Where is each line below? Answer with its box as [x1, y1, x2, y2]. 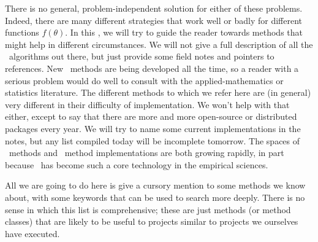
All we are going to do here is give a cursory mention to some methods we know [5, 179, 306, 192]
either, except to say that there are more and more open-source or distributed [5, 110, 297, 123]
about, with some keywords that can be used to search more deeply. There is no [5, 190, 305, 203]
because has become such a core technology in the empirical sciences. [5, 158, 268, 171]
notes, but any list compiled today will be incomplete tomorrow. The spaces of [5, 134, 300, 147]
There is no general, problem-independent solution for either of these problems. [5, 2, 303, 14]
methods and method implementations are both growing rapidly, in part [9, 146, 284, 159]
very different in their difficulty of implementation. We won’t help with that [5, 98, 290, 111]
